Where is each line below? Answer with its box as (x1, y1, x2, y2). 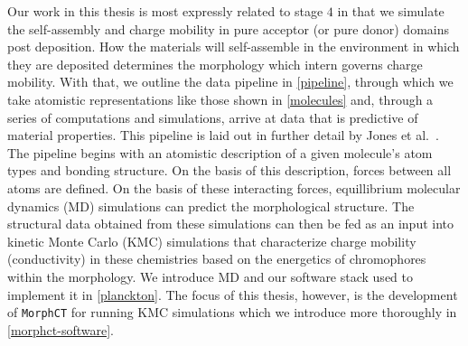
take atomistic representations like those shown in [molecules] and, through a (7, 89, 434, 108)
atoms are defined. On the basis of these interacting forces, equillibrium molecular (7, 178, 461, 197)
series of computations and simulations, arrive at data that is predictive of (7, 108, 418, 126)
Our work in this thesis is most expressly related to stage (7, 2, 323, 20)
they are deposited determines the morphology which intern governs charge (7, 54, 423, 73)
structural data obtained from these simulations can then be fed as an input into (7, 214, 454, 233)
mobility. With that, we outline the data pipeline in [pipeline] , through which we (7, 72, 454, 91)
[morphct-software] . (7, 320, 115, 339)
